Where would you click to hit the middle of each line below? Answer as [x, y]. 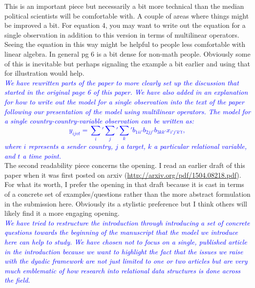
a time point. [42, 155]
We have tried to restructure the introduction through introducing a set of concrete [127, 222]
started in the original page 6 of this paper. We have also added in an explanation [126, 92]
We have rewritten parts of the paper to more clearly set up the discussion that [122, 82]
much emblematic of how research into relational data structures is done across [123, 270]
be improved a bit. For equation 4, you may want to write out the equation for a [125, 25]
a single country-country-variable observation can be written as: [99, 121]
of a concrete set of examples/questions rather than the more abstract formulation [127, 194]
